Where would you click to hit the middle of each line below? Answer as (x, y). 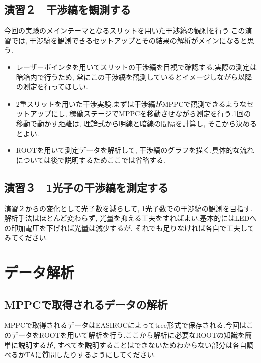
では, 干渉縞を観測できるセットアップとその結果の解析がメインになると (129, 40)
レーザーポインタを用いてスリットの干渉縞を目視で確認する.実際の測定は (136, 67)
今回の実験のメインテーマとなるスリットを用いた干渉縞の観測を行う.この (125, 30)
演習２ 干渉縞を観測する (67, 9)
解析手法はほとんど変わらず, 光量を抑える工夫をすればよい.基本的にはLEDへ (130, 218)
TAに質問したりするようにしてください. (91, 355)
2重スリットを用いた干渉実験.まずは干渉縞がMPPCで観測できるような (131, 103)
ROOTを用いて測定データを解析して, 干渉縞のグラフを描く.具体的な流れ (135, 150)
